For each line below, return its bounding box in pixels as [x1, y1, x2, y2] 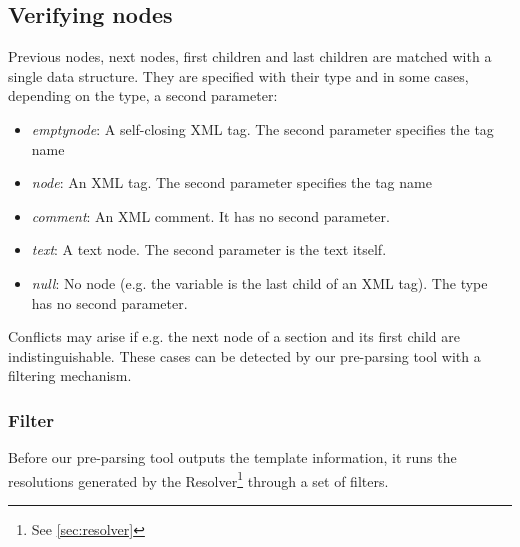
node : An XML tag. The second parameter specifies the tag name [31, 172, 432, 193]
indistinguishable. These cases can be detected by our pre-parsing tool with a [8, 345, 481, 366]
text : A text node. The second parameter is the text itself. [31, 239, 387, 260]
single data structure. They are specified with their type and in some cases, [8, 65, 469, 86]
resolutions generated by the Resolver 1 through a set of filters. [8, 467, 389, 491]
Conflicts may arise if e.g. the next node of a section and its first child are [8, 326, 460, 347]
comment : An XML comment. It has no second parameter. [31, 205, 390, 226]
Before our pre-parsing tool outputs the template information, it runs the [8, 447, 457, 468]
